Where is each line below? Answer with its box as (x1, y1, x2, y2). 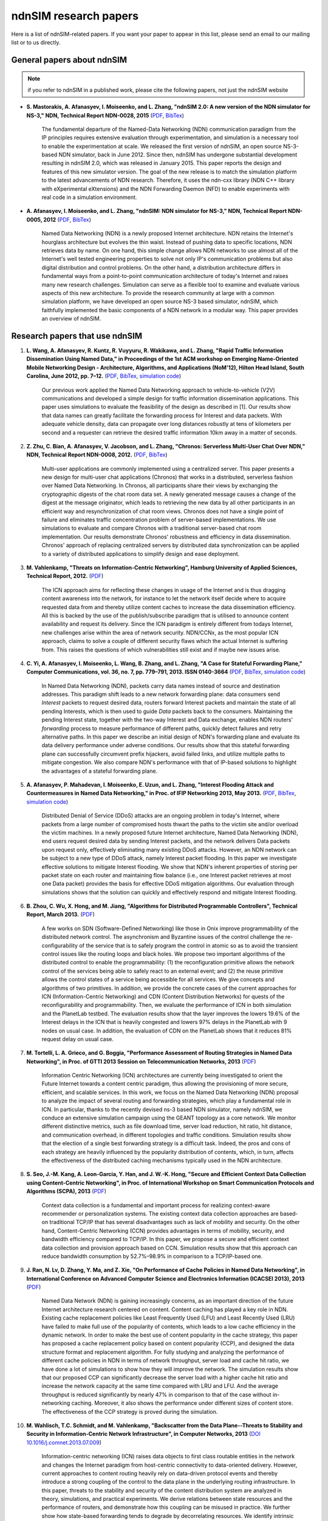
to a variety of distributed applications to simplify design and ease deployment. (41, 550, 240, 557)
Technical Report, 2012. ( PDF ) (26, 573, 104, 580)
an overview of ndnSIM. (41, 315, 101, 322)
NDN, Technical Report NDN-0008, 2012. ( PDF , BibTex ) (26, 451, 168, 459)
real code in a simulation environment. (41, 193, 137, 201)
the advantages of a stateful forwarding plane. (41, 767, 158, 774)
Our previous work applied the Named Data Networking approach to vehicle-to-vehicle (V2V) (41, 386, 276, 394)
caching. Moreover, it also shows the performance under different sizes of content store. (71, 1399, 293, 1407)
